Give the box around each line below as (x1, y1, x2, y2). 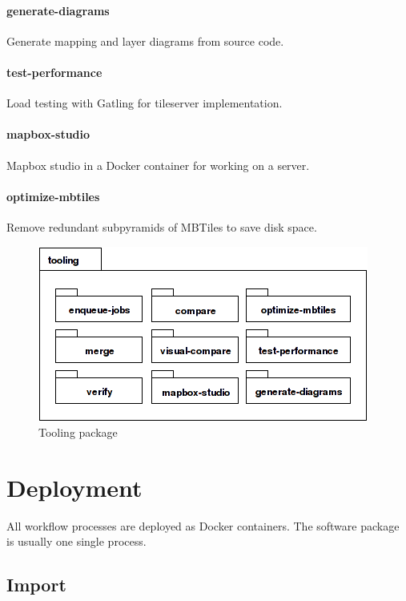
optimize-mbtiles (6, 188, 100, 204)
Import (6, 572, 66, 597)
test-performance (6, 63, 103, 80)
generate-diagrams (6, 2, 110, 18)
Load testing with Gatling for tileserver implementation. (6, 95, 283, 111)
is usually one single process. (6, 533, 147, 550)
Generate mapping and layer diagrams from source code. (6, 32, 284, 49)
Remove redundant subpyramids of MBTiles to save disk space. (6, 218, 317, 235)
